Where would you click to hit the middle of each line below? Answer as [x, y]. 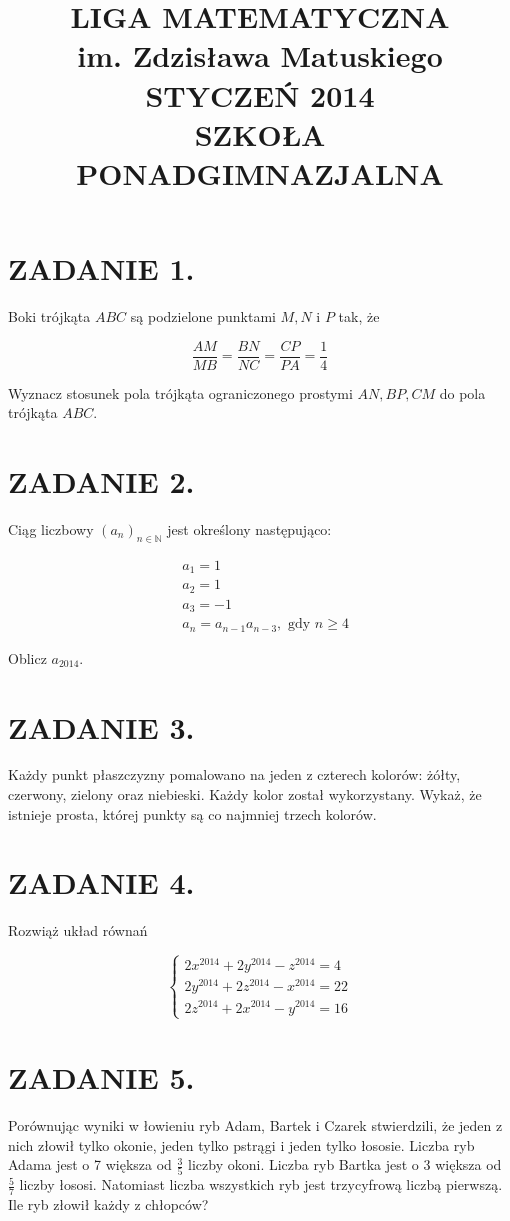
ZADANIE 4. [101, 882]
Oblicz [27, 657]
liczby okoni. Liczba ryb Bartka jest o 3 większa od [345, 1164]
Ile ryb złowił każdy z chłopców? [108, 1204]
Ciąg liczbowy [51, 529]
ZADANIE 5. [101, 1077]
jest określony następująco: [249, 529]
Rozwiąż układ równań [78, 930]
